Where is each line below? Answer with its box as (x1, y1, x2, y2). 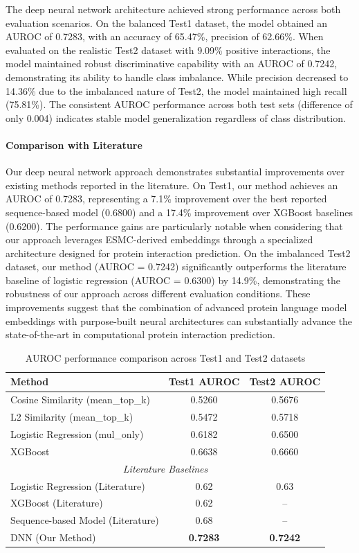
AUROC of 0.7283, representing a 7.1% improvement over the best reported (6, 191, 327, 206)
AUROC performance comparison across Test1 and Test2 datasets (25, 350, 306, 365)
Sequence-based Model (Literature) (10, 513, 159, 527)
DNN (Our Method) (10, 530, 96, 545)
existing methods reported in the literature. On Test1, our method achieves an (6, 177, 338, 192)
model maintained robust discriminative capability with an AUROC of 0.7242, (6, 56, 338, 71)
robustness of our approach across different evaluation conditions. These (6, 286, 311, 301)
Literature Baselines (122, 461, 208, 475)
